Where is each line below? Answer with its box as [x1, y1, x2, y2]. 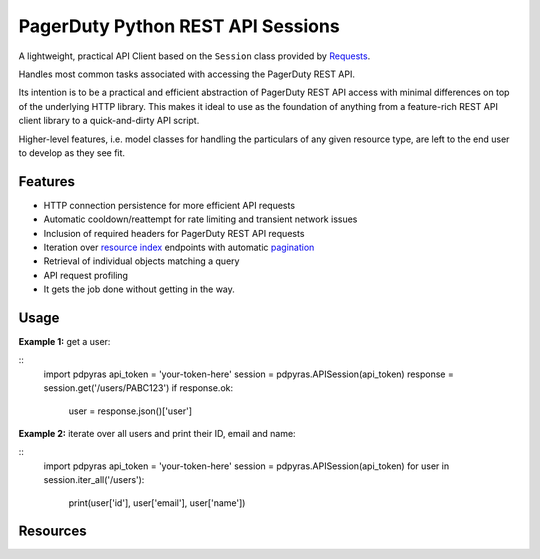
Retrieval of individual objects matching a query [43, 255, 240, 267]
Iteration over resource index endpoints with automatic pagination [43, 241, 315, 253]
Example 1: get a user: [18, 336, 111, 348]
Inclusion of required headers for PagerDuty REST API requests [43, 227, 305, 239]
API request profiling [43, 269, 129, 281]
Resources [18, 523, 87, 540]
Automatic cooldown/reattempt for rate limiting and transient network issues [43, 213, 358, 225]
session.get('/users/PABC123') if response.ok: [43, 382, 234, 394]
